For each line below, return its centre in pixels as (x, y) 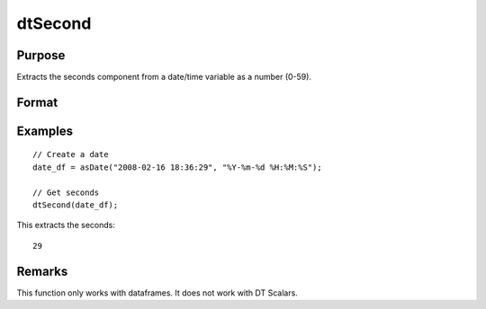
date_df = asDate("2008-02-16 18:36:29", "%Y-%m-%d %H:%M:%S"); (178, 167)
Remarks (42, 271)
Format (37, 102)
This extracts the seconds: (66, 225)
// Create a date (71, 154)
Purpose (41, 55)
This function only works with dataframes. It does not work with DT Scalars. (157, 293)
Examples (45, 131)
